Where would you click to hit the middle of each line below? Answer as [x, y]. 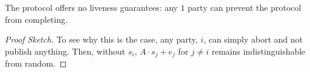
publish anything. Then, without [65, 51]
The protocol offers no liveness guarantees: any [92, 7]
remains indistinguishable [259, 51]
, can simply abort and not [253, 39]
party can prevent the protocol [244, 7]
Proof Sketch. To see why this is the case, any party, [102, 39]
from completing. [36, 19]
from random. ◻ [36, 63]
